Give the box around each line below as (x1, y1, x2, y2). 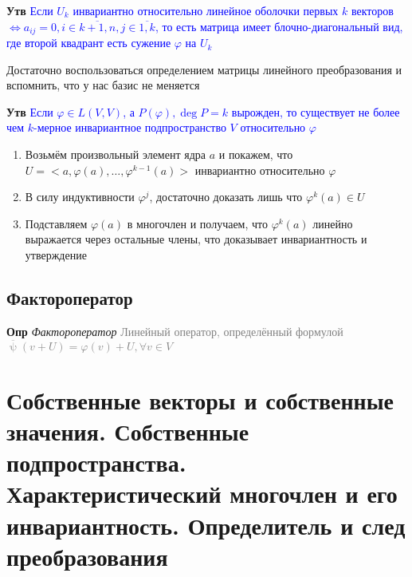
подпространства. (6, 446, 186, 479)
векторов (351, 2, 394, 18)
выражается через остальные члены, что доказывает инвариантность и (25, 231, 367, 247)
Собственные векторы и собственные (6, 383, 394, 416)
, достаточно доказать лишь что (149, 188, 303, 205)
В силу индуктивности (25, 188, 135, 205)
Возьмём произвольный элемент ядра (25, 146, 206, 163)
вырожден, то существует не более (231, 103, 400, 120)
